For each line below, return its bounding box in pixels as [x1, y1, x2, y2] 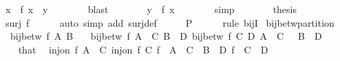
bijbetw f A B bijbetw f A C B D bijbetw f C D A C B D [10, 29, 322, 43]
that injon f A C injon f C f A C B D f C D [18, 42, 268, 56]
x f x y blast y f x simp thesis [5, 2, 297, 16]
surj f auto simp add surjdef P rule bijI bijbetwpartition [5, 15, 334, 29]
